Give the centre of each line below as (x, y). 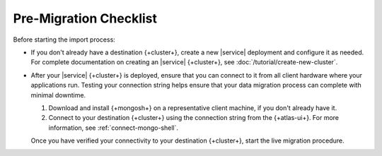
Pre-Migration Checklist (85, 18)
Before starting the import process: (64, 40)
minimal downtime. (58, 95)
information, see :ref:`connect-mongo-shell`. (114, 128)
